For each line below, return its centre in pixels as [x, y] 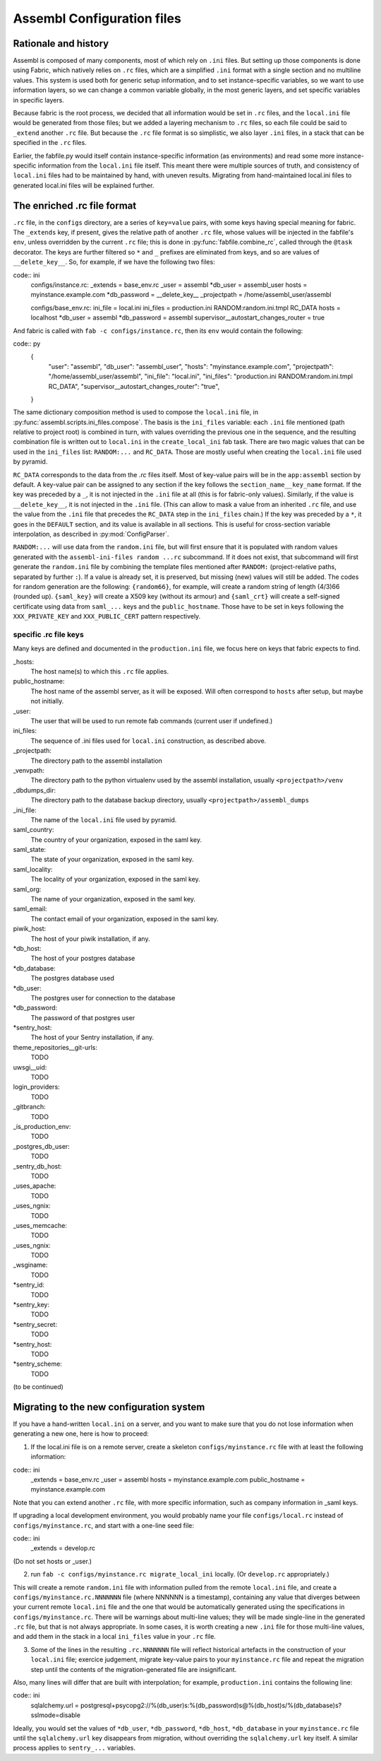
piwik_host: [30, 929]
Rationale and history [61, 43]
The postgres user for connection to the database [103, 997]
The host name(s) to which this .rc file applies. [100, 672]
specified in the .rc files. [50, 143]
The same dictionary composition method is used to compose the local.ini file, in [136, 412]
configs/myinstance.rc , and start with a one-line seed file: [103, 1525]
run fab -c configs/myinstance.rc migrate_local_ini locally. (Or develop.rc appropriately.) [180, 1574]
